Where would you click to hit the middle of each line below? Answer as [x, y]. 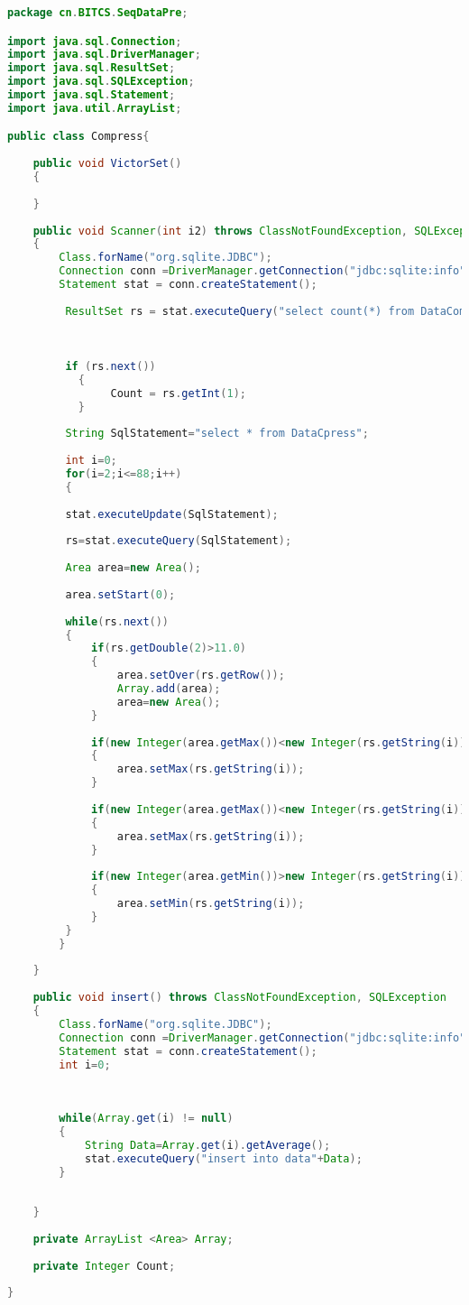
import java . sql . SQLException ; [101, 82]
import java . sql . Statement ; [92, 95]
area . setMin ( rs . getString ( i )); [211, 904]
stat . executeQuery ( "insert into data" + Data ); [223, 1158]
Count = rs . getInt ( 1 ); [178, 393]
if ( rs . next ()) [110, 367]
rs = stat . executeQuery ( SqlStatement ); [179, 541]
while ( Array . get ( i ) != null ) [146, 1119]
